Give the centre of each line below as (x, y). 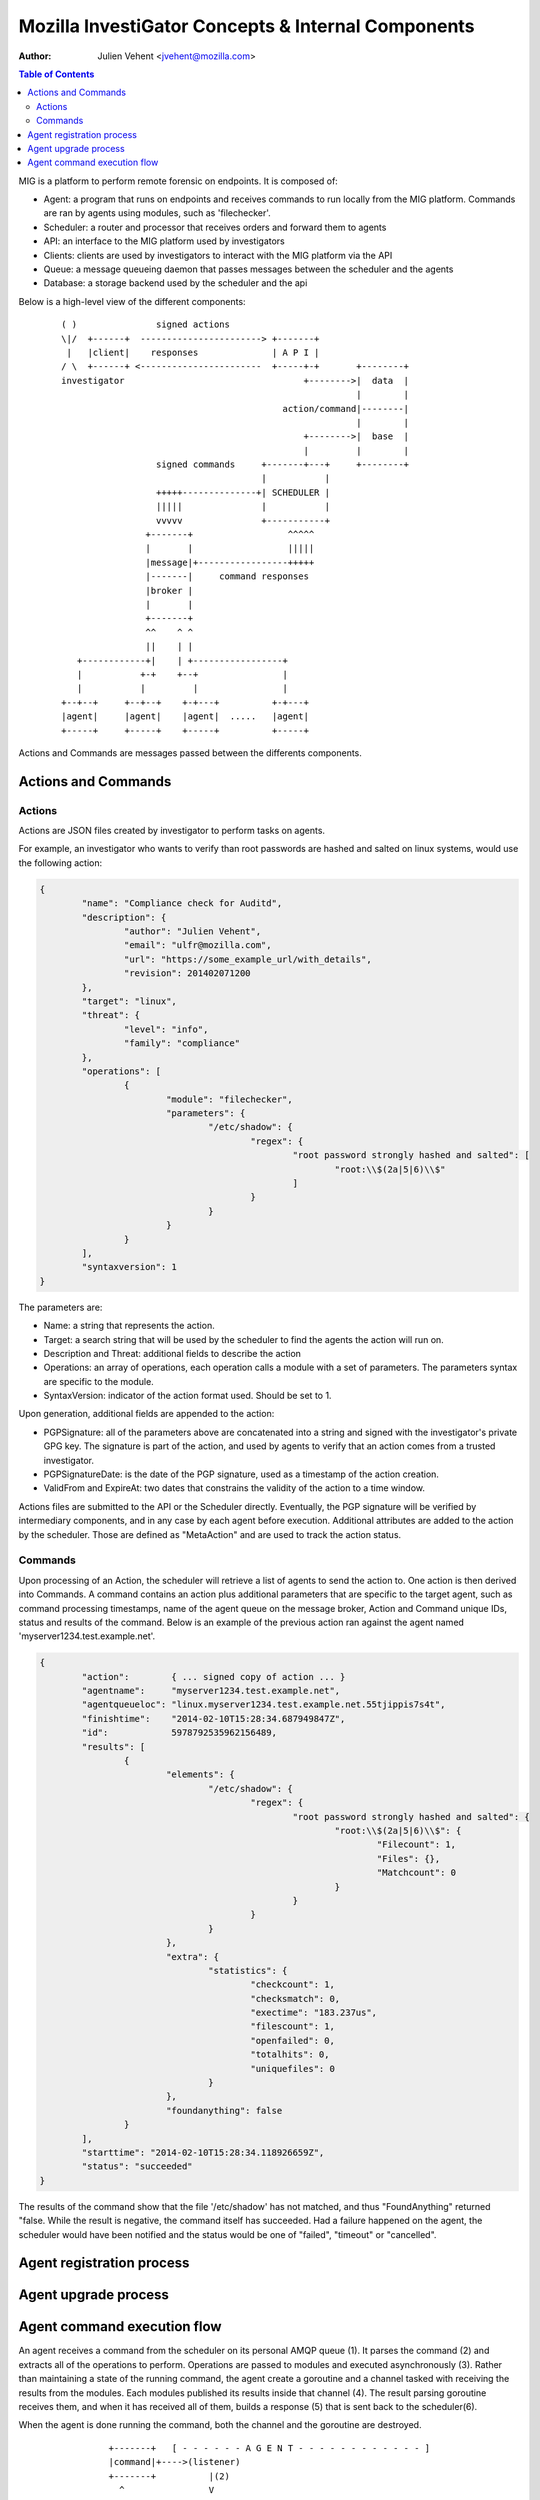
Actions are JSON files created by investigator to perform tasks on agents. (171, 831)
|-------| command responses (227, 576)
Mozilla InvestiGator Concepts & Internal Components (246, 26)
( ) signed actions (145, 324)
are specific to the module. (98, 1381)
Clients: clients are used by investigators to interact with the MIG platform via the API (218, 255)
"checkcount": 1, (292, 1984)
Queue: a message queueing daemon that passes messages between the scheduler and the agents (248, 269)
